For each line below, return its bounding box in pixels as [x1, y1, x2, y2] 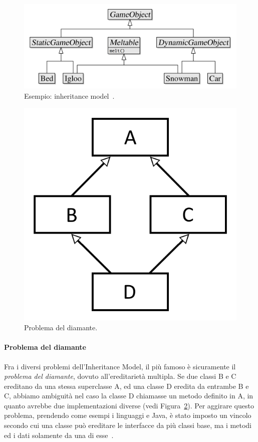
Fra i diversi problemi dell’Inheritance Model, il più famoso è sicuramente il [4, 361, 236, 371]
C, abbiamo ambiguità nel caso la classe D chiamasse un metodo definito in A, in [4, 390, 253, 401]
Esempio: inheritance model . [24, 90, 115, 101]
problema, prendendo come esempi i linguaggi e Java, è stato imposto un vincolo [4, 410, 251, 420]
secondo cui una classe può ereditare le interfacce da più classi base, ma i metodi [4, 420, 252, 430]
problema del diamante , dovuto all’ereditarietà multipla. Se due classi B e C [4, 371, 236, 381]
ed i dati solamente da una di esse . [4, 429, 114, 440]
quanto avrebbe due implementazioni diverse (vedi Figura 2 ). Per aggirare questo [4, 400, 254, 410]
